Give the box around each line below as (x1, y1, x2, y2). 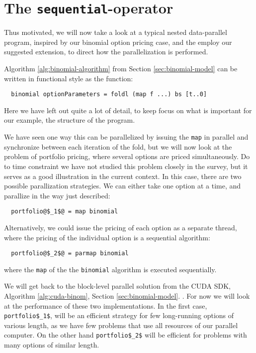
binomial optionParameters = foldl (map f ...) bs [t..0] (11, 91, 207, 98)
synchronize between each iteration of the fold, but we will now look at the (4, 141, 232, 152)
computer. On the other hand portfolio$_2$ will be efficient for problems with (4, 330, 247, 340)
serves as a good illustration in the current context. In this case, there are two (4, 171, 242, 181)
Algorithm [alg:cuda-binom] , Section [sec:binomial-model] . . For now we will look (4, 291, 250, 301)
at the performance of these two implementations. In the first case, (4, 300, 207, 311)
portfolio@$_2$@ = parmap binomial (11, 250, 129, 257)
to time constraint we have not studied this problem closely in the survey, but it (4, 161, 248, 171)
